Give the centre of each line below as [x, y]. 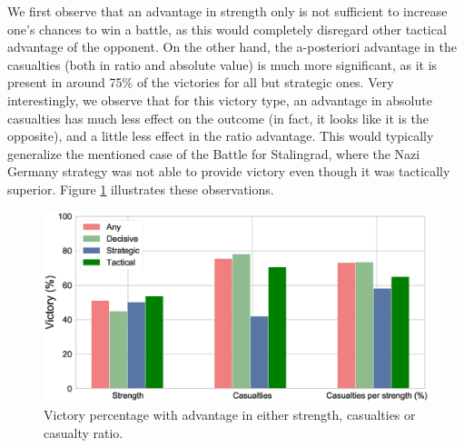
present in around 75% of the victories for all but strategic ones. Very [201, 82]
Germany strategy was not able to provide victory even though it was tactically [229, 171]
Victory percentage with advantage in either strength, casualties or [230, 415]
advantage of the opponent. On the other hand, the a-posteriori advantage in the [232, 47]
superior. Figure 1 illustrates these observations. [141, 189]
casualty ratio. [84, 432]
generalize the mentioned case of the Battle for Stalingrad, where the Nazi [214, 153]
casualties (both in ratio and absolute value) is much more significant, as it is [222, 64]
